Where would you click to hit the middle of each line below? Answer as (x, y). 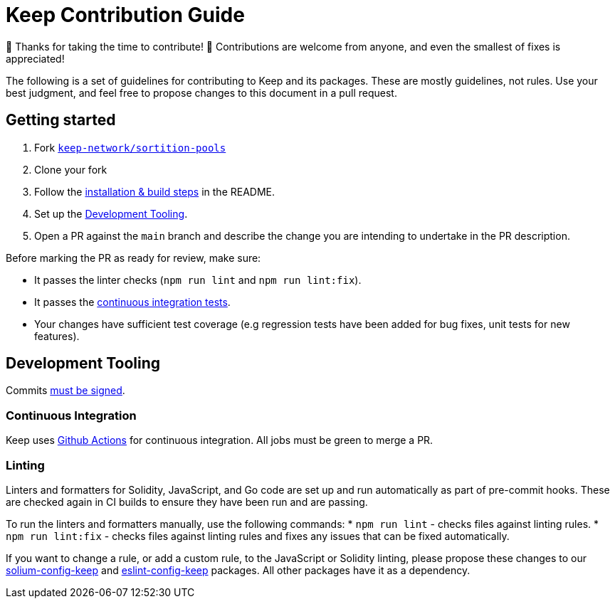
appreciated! (35, 58)
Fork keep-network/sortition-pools (130, 147)
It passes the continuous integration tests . (132, 302)
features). (57, 336)
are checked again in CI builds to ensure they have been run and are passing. (187, 502)
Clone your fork (71, 169)
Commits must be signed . (65, 391)
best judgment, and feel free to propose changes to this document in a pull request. (201, 92)
